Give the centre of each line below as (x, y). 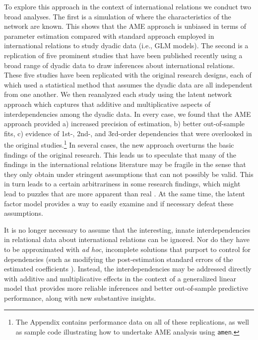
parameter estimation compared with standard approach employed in (109, 36)
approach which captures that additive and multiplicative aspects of (107, 104)
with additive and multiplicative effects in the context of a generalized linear (120, 278)
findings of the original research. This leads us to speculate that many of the (120, 154)
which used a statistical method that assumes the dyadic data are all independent (128, 84)
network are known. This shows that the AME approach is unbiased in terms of (125, 26)
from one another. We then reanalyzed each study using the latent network (118, 94)
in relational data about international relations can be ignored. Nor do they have (127, 239)
